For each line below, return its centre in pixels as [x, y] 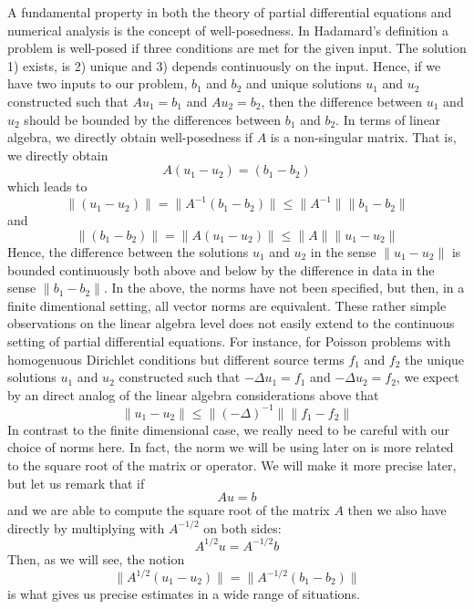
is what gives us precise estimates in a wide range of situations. [184, 594]
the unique [435, 359]
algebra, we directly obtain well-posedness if [130, 137]
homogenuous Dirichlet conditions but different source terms [176, 359]
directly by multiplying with [86, 527]
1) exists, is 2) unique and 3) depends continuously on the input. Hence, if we [224, 65]
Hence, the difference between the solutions [128, 252]
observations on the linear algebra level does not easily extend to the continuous [231, 323]
